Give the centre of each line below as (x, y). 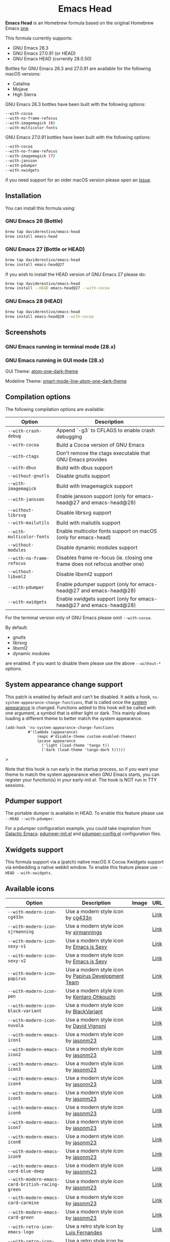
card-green (21, 1217)
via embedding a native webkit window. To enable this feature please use (81, 868)
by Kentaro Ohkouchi (91, 997)
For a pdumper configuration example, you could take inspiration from (78, 829)
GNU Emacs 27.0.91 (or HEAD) (44, 53)
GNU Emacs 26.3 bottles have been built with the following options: (75, 104)
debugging (69, 436)
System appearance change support (64, 685)
